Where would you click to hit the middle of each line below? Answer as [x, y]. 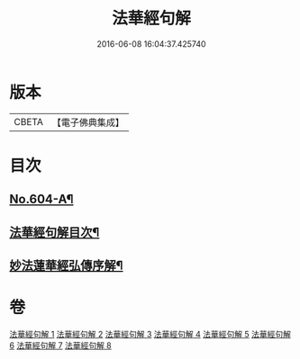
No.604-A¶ [41, 199]
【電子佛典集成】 [88, 122]
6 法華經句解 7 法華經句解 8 [61, 345]
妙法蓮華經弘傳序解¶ [66, 266]
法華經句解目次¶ [55, 232]
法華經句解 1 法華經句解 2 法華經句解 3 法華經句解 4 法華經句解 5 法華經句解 [150, 334]
